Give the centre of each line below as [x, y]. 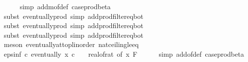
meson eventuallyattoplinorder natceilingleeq [71, 44]
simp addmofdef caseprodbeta [65, 6]
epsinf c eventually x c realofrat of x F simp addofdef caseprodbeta [124, 54]
